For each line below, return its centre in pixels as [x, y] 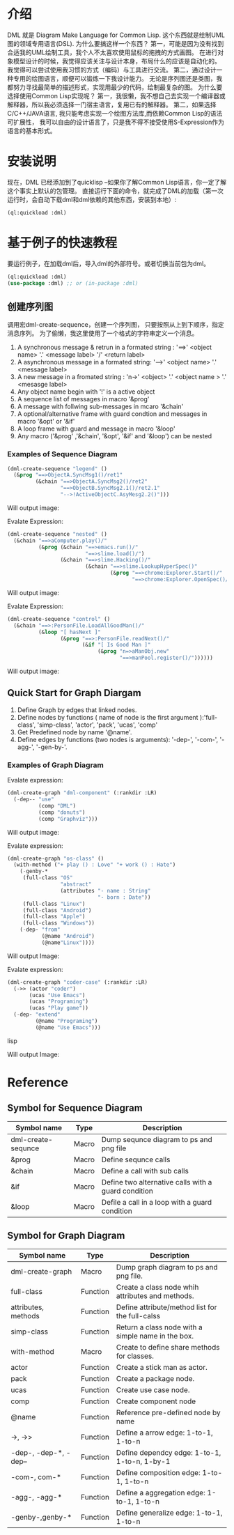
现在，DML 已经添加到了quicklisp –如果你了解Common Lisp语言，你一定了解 [117, 182]
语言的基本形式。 [32, 130]
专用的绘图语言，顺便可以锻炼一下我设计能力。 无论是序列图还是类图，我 [118, 78]
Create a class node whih [157, 1287]
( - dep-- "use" [34, 800]
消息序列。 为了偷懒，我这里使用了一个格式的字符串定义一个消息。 [103, 333]
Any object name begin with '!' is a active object [86, 392]
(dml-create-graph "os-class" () [56, 858]
